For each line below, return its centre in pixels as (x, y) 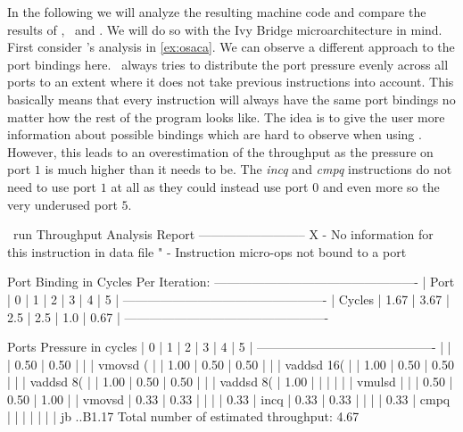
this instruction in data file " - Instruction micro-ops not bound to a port (207, 251)
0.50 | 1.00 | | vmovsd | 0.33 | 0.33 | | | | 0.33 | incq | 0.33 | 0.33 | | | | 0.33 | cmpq (229, 399)
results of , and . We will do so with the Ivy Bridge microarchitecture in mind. (225, 29)
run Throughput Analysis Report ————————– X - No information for (223, 234)
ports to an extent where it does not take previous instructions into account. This (231, 82)
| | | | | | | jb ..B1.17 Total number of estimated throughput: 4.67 (183, 416)
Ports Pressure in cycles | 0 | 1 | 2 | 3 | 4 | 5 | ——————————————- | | (229, 347)
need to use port (52, 186)
